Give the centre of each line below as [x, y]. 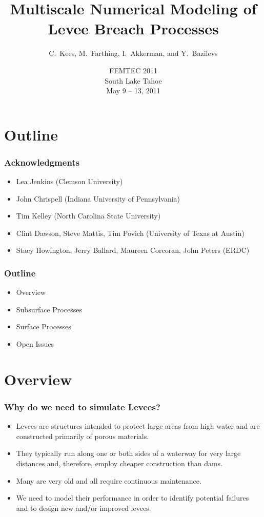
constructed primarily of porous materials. [83, 436]
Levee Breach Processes [133, 28]
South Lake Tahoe [133, 80]
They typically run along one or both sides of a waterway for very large [128, 453]
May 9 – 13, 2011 [133, 91]
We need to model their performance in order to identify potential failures [133, 498]
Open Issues [35, 344]
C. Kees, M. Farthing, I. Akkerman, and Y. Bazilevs [133, 53]
